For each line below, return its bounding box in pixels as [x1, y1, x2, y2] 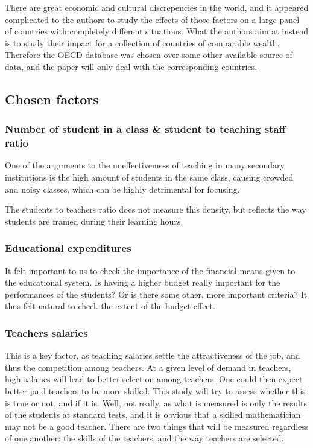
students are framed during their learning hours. [5, 214, 183, 227]
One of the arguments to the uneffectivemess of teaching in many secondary [5, 159, 285, 171]
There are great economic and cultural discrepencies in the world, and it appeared [5, 1, 309, 13]
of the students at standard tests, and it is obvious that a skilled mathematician [5, 408, 301, 421]
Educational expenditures [5, 240, 131, 255]
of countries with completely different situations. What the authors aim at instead [5, 25, 308, 37]
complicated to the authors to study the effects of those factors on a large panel [5, 13, 300, 25]
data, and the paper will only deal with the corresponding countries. [5, 60, 258, 72]
